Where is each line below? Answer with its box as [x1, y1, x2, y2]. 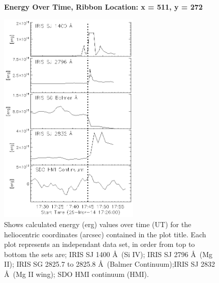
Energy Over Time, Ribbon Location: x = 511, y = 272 [4, 2, 203, 12]
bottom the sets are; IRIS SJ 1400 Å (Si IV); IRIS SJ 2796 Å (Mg [4, 248, 213, 259]
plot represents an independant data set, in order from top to [4, 239, 195, 249]
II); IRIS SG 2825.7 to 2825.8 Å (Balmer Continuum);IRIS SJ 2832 [4, 259, 215, 269]
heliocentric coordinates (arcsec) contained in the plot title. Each [4, 229, 206, 239]
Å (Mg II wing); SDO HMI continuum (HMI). [4, 269, 149, 279]
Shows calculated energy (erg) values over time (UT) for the [4, 219, 192, 230]
